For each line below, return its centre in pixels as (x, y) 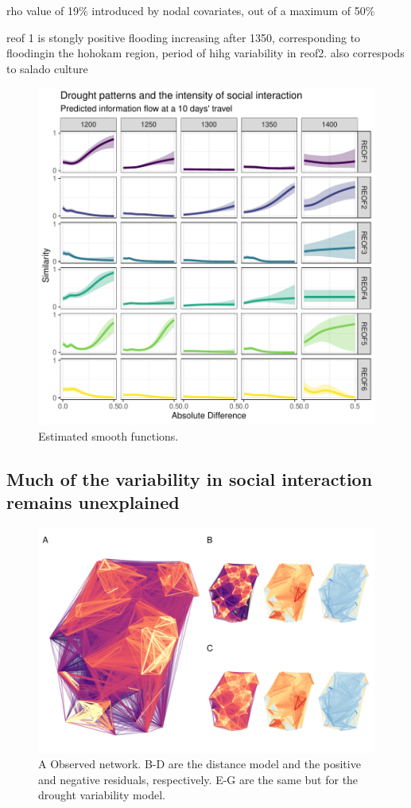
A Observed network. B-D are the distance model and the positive (200, 764)
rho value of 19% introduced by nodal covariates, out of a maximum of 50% (191, 10)
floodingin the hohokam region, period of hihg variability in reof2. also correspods (205, 53)
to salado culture (47, 68)
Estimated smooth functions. (109, 435)
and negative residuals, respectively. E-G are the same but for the (198, 779)
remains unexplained (93, 502)
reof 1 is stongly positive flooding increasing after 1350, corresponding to (184, 37)
